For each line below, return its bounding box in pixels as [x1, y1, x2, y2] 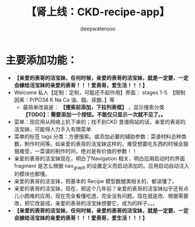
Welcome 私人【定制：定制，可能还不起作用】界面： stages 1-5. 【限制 [13, 89, 186, 96]
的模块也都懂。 [13, 171, 50, 178]
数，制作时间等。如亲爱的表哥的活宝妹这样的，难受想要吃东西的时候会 [13, 140, 184, 147]
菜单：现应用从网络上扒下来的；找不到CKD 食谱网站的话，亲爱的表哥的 [13, 118, 186, 125]
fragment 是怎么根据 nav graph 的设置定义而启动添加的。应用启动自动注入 [13, 162, 190, 171]
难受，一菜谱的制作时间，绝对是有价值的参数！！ [19, 147, 138, 154]
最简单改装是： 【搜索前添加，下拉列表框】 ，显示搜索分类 [22, 103, 165, 110]
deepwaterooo [80, 25, 115, 32]
